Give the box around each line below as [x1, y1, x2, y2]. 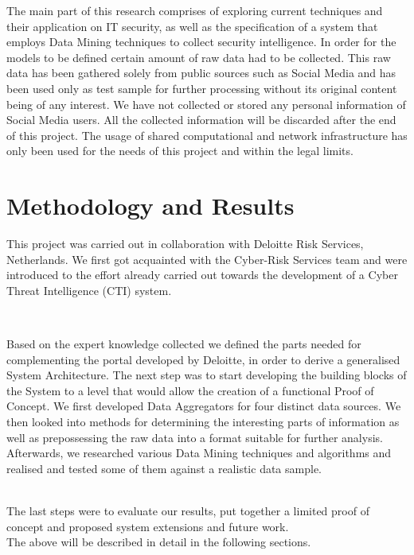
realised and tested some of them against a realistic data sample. [6, 460, 322, 476]
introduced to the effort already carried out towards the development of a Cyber [6, 266, 398, 283]
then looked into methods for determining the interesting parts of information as [6, 413, 400, 429]
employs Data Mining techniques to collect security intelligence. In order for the [6, 33, 396, 50]
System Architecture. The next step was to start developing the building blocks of [6, 367, 407, 383]
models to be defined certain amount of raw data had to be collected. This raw [6, 49, 391, 65]
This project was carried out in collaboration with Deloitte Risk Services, [6, 235, 364, 252]
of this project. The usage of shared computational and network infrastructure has [6, 126, 408, 143]
